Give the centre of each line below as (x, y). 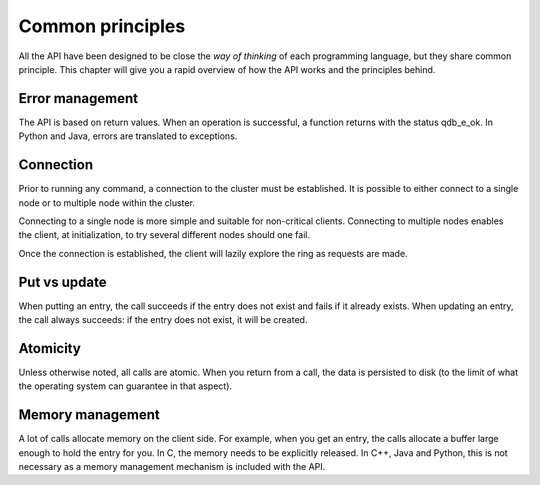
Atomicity (50, 348)
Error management (78, 98)
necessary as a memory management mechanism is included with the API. (172, 466)
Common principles (102, 26)
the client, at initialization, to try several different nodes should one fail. (164, 235)
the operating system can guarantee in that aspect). (125, 386)
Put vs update (62, 281)
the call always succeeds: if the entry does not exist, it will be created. (163, 319)
